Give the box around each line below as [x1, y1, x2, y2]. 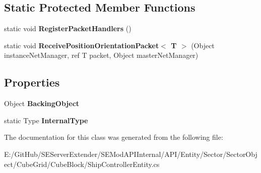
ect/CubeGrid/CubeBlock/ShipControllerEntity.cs [4, 158, 160, 169]
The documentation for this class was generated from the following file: [4, 132, 223, 142]
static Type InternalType [4, 115, 88, 125]
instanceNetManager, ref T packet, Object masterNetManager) [4, 50, 199, 60]
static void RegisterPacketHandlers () [4, 23, 132, 34]
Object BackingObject [4, 98, 80, 109]
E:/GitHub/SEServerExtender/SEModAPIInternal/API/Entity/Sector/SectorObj [4, 148, 257, 159]
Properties [4, 74, 60, 90]
